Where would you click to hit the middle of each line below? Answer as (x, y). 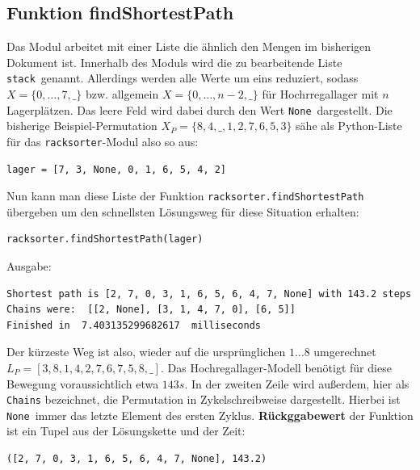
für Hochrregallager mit (320, 94)
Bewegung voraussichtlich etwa (83, 383)
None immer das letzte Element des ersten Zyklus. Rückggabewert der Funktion (210, 415)
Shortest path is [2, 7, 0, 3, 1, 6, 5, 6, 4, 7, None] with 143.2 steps (209, 294)
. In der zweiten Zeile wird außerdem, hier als (297, 383)
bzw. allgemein (122, 94)
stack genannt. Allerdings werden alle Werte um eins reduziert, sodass (183, 78)
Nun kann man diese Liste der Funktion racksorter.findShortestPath (185, 196)
